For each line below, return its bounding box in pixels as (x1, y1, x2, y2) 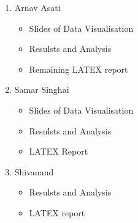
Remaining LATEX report (29, 62, 128, 75)
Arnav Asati (14, 1, 61, 13)
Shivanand (14, 165, 54, 178)
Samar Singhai (14, 83, 69, 96)
